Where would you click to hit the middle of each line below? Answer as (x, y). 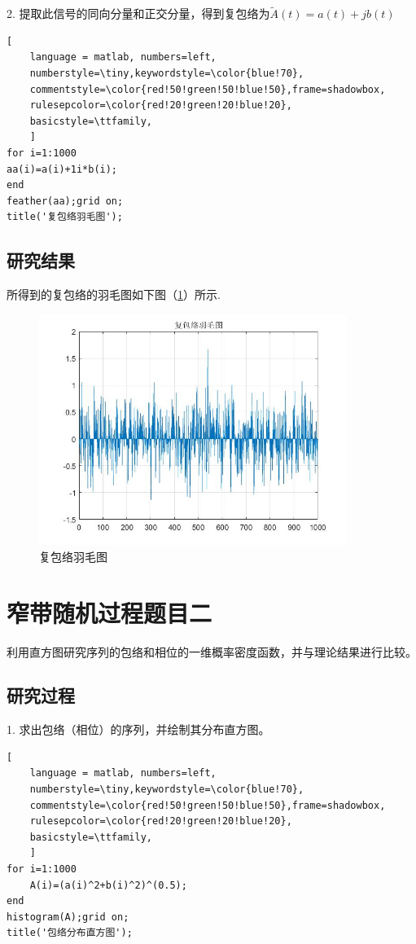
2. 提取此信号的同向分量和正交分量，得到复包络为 (138, 13)
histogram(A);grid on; (68, 917)
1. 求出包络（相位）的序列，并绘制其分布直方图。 (138, 729)
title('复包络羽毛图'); (65, 217)
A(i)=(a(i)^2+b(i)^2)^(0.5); (108, 885)
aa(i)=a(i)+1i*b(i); (62, 169)
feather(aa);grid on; (65, 201)
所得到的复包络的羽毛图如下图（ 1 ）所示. (114, 294)
